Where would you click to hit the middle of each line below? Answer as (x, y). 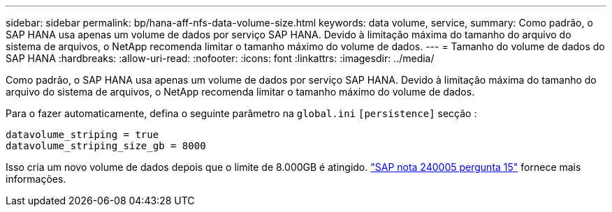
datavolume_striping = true (82, 135)
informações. (36, 179)
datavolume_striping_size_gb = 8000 (106, 146)
